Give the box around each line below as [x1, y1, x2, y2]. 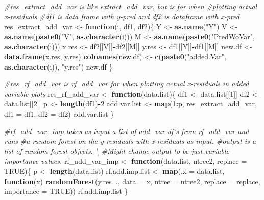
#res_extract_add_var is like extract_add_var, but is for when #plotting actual [4, 1, 257, 11]
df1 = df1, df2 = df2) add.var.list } [4, 108, 114, 119]
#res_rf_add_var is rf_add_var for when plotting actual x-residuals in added [4, 78, 249, 89]
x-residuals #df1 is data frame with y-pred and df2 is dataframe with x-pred [4, 11, 239, 21]
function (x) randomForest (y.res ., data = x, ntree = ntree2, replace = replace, [4, 175, 260, 186]
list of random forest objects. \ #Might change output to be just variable [4, 145, 229, 156]
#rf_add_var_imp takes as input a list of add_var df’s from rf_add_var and [4, 125, 249, 136]
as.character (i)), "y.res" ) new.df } [4, 61, 113, 72]
